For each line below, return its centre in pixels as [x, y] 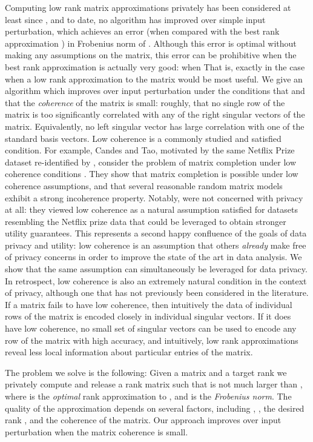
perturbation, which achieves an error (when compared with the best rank [142, 31]
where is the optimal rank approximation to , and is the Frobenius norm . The [148, 396]
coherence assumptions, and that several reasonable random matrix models [144, 185]
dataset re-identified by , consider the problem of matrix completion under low [151, 162]
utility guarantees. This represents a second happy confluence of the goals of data [156, 233]
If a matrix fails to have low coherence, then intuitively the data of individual [149, 304]
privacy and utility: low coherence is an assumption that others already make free [156, 245]
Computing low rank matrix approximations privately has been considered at [148, 7]
